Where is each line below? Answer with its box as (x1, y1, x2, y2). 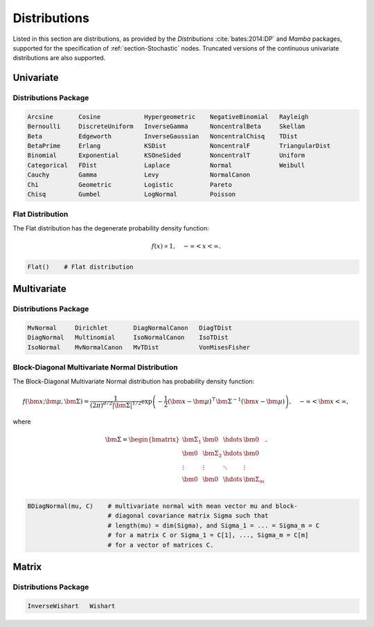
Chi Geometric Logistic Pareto (27, 181, 232, 188)
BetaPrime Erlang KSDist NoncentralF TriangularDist (27, 142, 331, 150)
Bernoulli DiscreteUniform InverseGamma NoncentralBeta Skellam (27, 122, 305, 131)
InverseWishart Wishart (27, 602, 116, 610)
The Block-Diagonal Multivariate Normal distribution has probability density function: (12, 377, 255, 385)
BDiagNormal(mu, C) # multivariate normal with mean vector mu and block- (27, 502, 298, 510)
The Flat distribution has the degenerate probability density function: (12, 224, 209, 232)
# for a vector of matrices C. (107, 540, 214, 549)
